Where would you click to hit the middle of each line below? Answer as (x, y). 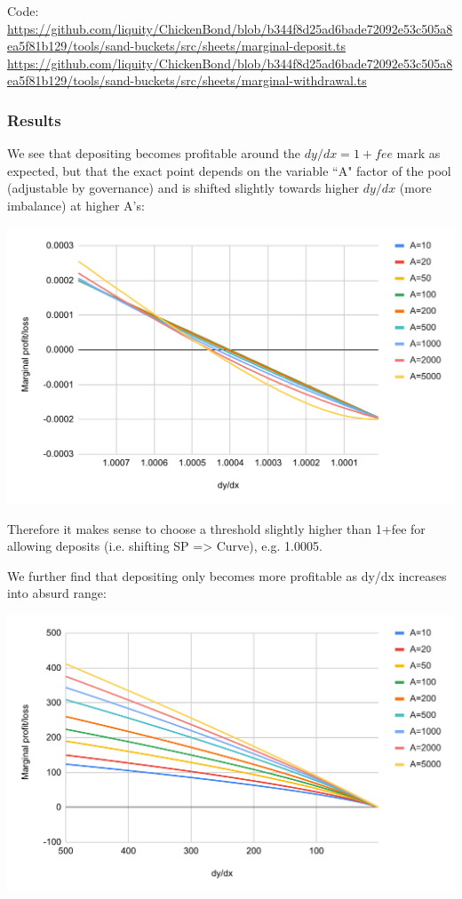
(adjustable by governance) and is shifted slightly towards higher (183, 188)
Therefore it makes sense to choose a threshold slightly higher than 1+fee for (216, 528)
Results (34, 119)
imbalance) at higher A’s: (76, 205)
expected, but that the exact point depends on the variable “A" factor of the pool (229, 170)
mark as (418, 153)
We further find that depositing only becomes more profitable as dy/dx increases (227, 575)
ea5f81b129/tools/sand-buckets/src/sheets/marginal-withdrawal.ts (187, 80)
